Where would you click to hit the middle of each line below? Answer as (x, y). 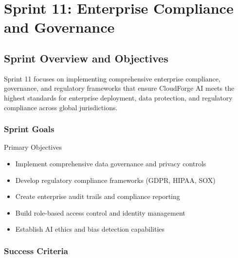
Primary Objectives (33, 147)
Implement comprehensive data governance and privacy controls (111, 163)
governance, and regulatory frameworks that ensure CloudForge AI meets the (119, 88)
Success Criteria (36, 250)
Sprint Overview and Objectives (86, 58)
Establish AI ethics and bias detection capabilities (90, 229)
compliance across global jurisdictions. (61, 107)
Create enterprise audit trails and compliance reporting (98, 196)
